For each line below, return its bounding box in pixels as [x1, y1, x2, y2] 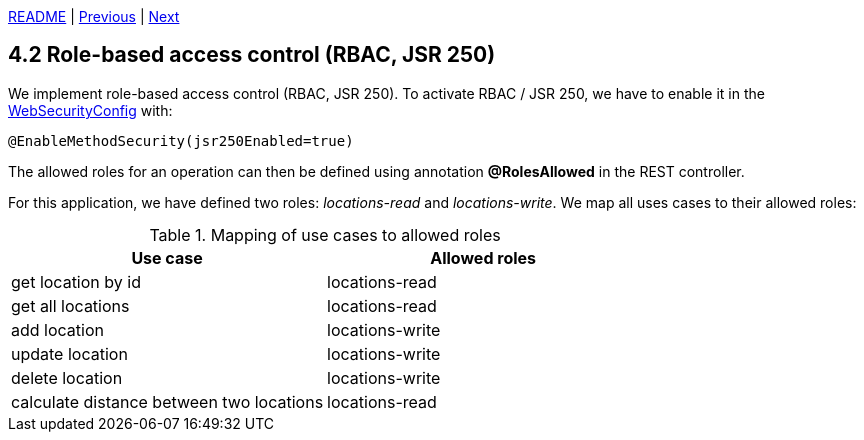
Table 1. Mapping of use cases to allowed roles [149, 224, 501, 245]
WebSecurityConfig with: [8, 101, 173, 119]
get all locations [11, 295, 130, 316]
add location [11, 319, 104, 340]
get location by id [11, 271, 141, 292]
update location [11, 343, 128, 364]
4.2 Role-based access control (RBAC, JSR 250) [8, 42, 496, 68]
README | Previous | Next [8, 8, 180, 25]
